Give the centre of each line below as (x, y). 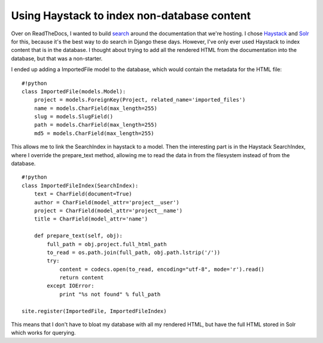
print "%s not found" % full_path (110, 294)
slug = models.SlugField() (74, 117)
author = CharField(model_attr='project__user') (106, 202)
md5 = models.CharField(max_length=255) (94, 133)
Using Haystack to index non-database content (131, 16)
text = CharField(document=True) (83, 194)
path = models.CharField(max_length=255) (96, 125)
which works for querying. (43, 333)
